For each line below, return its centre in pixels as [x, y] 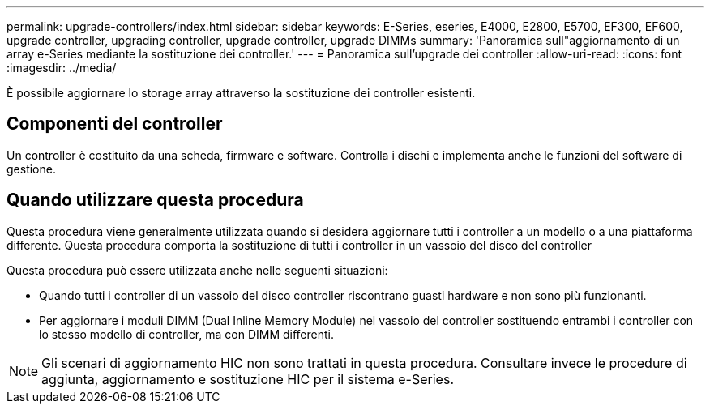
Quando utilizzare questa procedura [155, 200]
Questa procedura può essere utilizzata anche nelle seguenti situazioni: [197, 270]
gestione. [31, 169]
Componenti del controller [115, 124]
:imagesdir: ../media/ [62, 68]
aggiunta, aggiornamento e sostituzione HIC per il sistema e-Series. [248, 379]
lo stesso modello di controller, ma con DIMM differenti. [186, 334]
